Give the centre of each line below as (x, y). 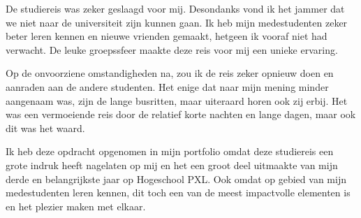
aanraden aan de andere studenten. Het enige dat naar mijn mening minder (167, 86)
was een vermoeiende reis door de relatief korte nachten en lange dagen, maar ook (181, 114)
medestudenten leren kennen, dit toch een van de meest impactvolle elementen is (178, 192)
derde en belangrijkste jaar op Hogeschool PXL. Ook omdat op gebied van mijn (176, 179)
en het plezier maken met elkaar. (76, 206)
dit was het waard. (45, 128)
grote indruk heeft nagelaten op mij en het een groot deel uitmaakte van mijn (172, 165)
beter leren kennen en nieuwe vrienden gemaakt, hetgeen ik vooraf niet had (167, 36)
